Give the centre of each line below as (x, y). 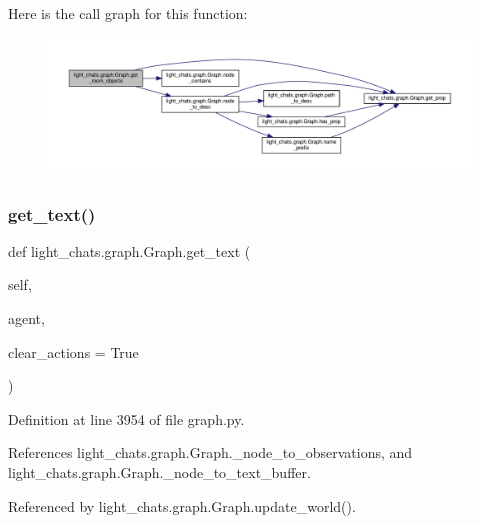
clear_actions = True (73, 351)
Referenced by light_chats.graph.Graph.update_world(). (182, 505)
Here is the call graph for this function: (128, 13)
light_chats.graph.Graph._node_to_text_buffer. (159, 472)
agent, (26, 318)
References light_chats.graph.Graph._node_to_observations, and (210, 452)
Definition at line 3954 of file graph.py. (126, 418)
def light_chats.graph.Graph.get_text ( (129, 250)
